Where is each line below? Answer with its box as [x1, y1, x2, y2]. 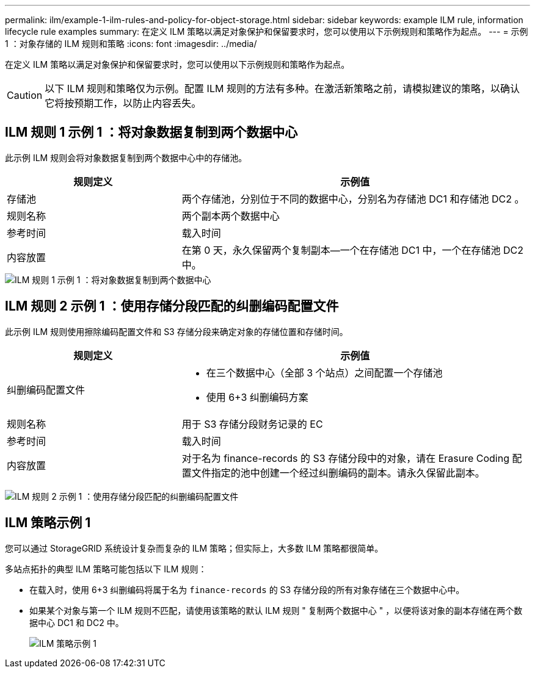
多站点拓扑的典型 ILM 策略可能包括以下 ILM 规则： [5, 563, 207, 574]
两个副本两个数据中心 [181, 209, 280, 222]
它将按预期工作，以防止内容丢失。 [45, 97, 202, 109]
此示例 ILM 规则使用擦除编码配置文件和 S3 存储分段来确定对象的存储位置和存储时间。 [5, 326, 348, 337]
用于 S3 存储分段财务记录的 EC [181, 417, 323, 430]
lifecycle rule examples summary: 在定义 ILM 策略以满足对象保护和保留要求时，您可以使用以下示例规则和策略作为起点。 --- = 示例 [5, 26, 528, 37]
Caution [7, 89, 43, 101]
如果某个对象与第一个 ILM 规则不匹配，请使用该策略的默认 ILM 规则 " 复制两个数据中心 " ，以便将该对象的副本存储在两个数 [29, 605, 523, 616]
